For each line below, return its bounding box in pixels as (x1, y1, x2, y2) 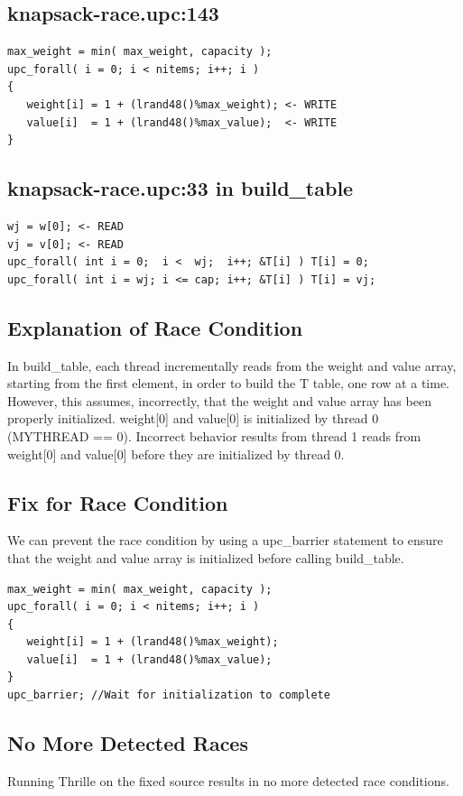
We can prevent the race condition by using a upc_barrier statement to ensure (7, 531, 443, 550)
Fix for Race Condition (7, 488, 228, 516)
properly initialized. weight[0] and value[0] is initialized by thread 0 (7, 409, 379, 428)
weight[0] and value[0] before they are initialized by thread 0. (7, 444, 345, 463)
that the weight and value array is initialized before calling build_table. (7, 548, 404, 567)
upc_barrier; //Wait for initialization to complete (7, 689, 330, 702)
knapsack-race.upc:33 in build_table (7, 174, 354, 202)
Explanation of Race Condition (7, 313, 303, 341)
